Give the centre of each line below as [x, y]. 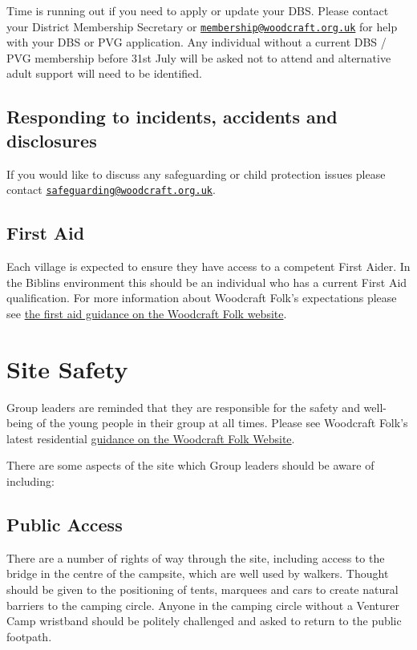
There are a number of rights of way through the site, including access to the [196, 557]
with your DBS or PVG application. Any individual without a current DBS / [196, 42]
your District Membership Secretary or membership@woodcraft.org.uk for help [202, 26]
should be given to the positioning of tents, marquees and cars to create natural [202, 589]
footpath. [29, 636]
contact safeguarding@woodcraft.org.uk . [111, 190]
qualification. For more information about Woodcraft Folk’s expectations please [202, 298]
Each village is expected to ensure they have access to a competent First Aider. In [208, 266]
